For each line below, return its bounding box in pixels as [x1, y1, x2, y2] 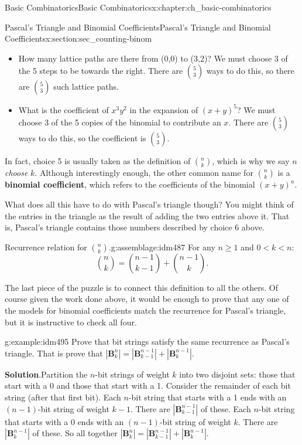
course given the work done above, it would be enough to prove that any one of [5, 293, 289, 305]
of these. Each [200, 402, 251, 415]
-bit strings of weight [95, 368, 170, 380]
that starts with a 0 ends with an [5, 415, 124, 427]
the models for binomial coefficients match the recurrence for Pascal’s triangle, [5, 304, 286, 317]
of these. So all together [32, 427, 118, 439]
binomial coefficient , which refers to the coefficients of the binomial [5, 178, 255, 191]
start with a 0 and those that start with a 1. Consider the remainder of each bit [5, 379, 291, 392]
